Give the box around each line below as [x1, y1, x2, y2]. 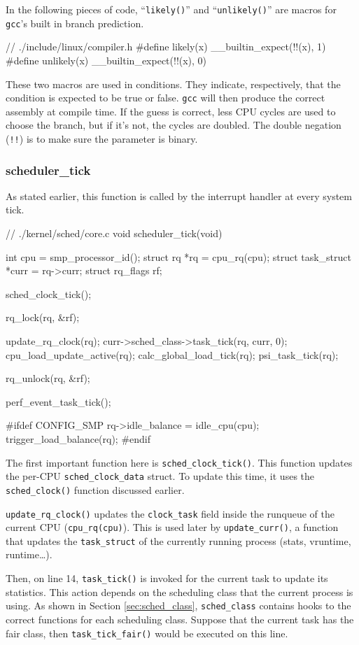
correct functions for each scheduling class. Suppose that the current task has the [6, 611, 354, 626]
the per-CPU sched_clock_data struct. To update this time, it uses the [6, 469, 315, 483]
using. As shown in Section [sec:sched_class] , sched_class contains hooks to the [6, 598, 351, 613]
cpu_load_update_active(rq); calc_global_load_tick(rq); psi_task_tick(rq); [6, 347, 339, 362]
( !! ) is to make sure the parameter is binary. [6, 131, 198, 146]
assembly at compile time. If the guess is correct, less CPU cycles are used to [6, 104, 336, 118]
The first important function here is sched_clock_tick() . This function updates [6, 455, 353, 469]
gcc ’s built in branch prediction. [6, 15, 144, 30]
